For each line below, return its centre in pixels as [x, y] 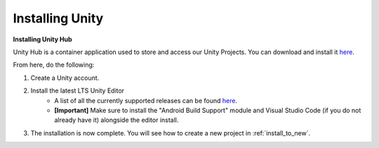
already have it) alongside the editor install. [117, 120]
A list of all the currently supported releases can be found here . [146, 100]
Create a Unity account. [65, 78]
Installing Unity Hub [43, 39]
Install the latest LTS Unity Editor [78, 90]
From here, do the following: [54, 65]
